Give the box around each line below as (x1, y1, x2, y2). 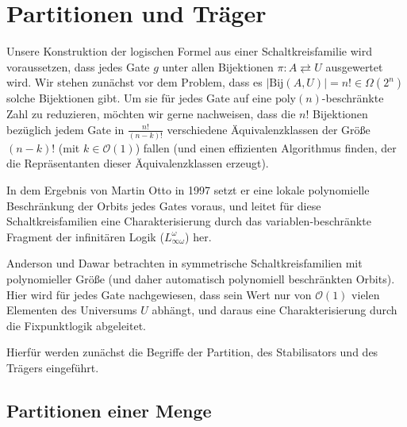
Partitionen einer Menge (6, 398, 212, 422)
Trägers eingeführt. (6, 359, 99, 375)
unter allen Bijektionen (162, 58, 274, 75)
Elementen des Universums (6, 302, 137, 318)
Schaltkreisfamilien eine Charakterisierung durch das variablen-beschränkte (6, 213, 371, 229)
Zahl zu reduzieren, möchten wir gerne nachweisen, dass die (6, 105, 296, 121)
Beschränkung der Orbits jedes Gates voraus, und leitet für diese (6, 197, 321, 213)
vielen (351, 286, 380, 302)
